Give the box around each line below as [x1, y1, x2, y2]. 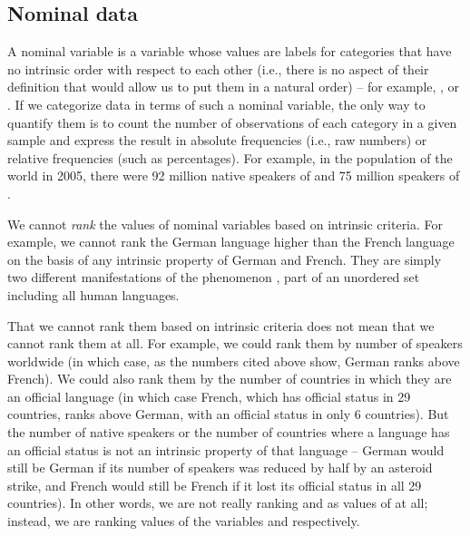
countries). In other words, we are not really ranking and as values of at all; [7, 493, 428, 512]
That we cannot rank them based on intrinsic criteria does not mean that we [7, 316, 435, 335]
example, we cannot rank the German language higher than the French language [7, 232, 455, 251]
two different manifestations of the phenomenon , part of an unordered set [7, 268, 420, 287]
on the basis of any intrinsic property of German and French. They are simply [7, 249, 442, 268]
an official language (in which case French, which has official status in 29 [7, 386, 411, 405]
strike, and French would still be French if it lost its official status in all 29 [7, 475, 422, 494]
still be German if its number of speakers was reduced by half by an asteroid [7, 458, 433, 477]
